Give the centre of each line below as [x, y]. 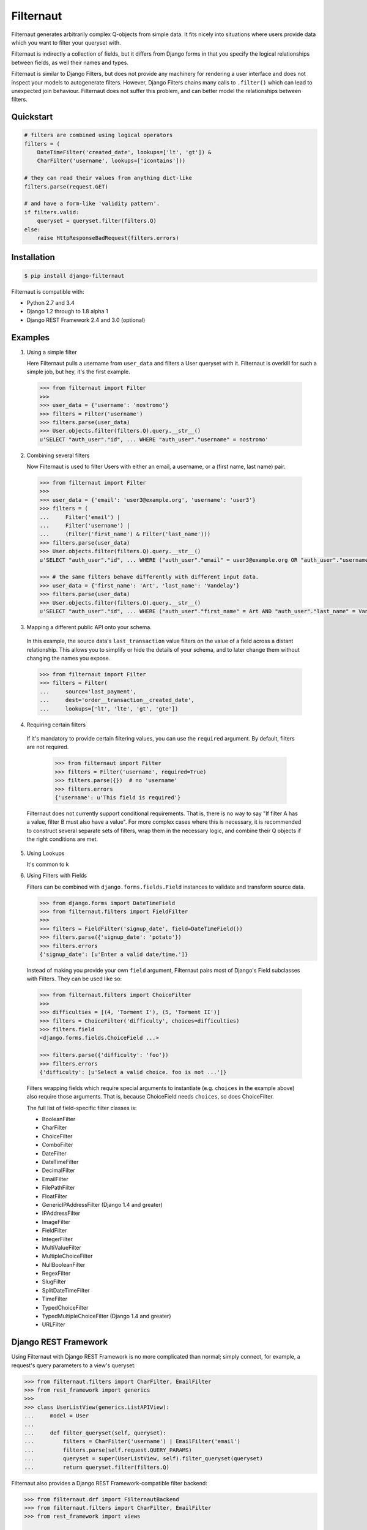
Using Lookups [46, 853]
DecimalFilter [59, 1170]
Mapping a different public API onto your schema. [89, 627]
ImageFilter [56, 1222]
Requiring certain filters [56, 725]
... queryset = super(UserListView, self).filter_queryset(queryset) [143, 1459]
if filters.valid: [52, 212]
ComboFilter [57, 1145]
